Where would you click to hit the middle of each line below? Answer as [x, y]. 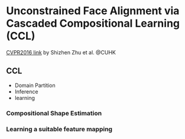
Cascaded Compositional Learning [93, 23]
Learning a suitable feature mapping [59, 129]
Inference [26, 91]
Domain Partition [35, 85]
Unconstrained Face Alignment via [93, 11]
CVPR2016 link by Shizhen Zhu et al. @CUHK [61, 52]
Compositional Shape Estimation [54, 113]
